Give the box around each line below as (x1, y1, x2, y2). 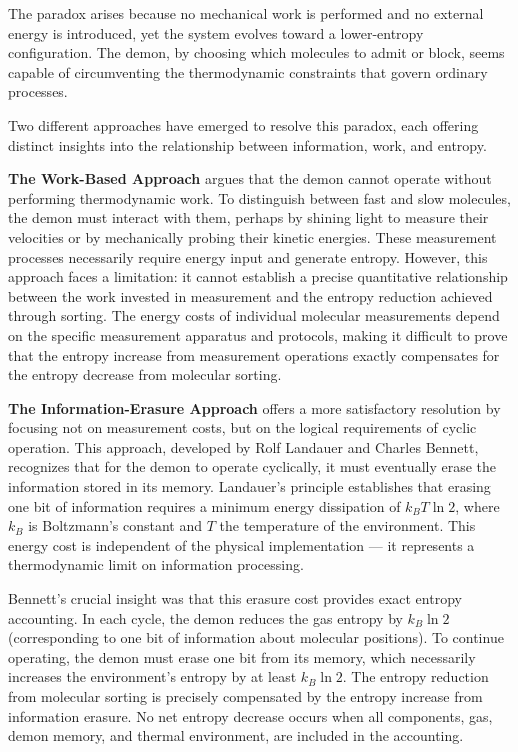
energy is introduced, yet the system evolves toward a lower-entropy (8, 22, 424, 43)
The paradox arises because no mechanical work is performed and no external (8, 3, 484, 23)
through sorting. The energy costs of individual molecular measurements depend (8, 305, 500, 326)
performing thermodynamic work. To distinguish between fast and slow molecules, (8, 187, 511, 208)
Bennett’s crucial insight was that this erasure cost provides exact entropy (8, 588, 462, 609)
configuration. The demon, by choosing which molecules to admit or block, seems (8, 42, 505, 63)
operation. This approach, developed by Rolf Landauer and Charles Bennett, (8, 436, 479, 457)
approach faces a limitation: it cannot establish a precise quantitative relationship (8, 266, 508, 287)
